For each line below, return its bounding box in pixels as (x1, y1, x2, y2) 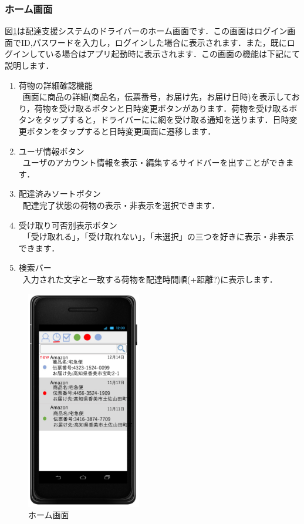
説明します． (5, 59, 54, 71)
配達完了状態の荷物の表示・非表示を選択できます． (22, 199, 220, 211)
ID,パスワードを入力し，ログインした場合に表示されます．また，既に (21, 36, 287, 48)
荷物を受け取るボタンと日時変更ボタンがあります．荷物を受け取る (34, 102, 289, 114)
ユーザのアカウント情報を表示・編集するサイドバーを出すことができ (22, 156, 286, 169)
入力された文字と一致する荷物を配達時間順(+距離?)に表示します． (22, 273, 278, 285)
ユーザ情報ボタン (18, 145, 85, 157)
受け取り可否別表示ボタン (18, 219, 117, 231)
